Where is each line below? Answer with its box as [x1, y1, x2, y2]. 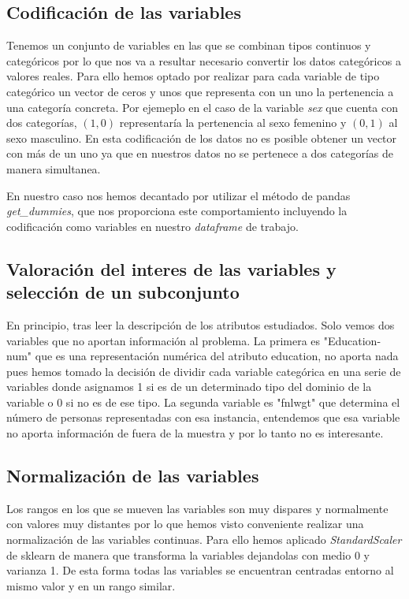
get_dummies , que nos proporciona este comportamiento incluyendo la [6, 203, 348, 219]
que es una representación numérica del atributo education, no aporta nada [35, 348, 399, 364]
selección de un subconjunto [6, 280, 240, 304]
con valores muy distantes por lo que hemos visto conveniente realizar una [6, 515, 364, 532]
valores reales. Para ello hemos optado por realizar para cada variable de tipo [6, 68, 380, 84]
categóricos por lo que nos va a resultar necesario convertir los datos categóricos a [6, 52, 401, 69]
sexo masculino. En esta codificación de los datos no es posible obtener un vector [6, 129, 397, 146]
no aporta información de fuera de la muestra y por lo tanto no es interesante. [6, 425, 384, 441]
